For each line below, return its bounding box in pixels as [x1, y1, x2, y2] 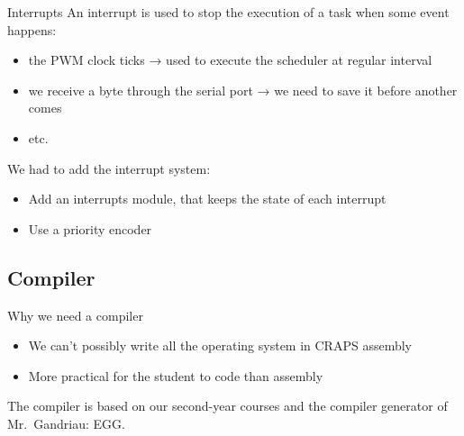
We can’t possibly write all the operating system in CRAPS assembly [28, 336, 412, 355]
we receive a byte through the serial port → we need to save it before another [28, 80, 458, 99]
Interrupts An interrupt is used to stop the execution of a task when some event [7, 3, 450, 21]
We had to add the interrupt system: [7, 159, 211, 177]
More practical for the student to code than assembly [28, 366, 323, 385]
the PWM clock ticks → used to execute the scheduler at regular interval [28, 50, 432, 69]
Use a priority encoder [28, 219, 152, 238]
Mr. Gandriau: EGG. [7, 413, 125, 432]
